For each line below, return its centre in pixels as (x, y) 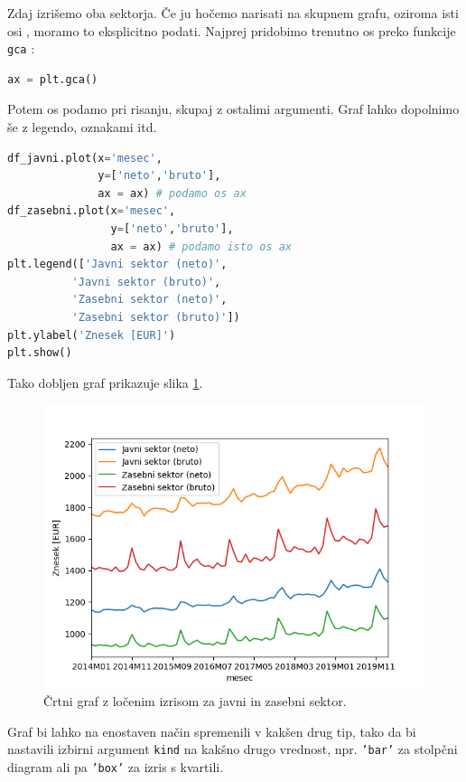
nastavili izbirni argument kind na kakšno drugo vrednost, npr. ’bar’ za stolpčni (233, 749)
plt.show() (40, 353)
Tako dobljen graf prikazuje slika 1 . (105, 382)
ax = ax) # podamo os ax (172, 193)
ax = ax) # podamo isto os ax (201, 246)
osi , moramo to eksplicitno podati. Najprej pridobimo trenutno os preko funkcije (232, 30)
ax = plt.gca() (53, 79)
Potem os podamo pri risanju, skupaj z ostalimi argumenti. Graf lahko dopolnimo (233, 109)
